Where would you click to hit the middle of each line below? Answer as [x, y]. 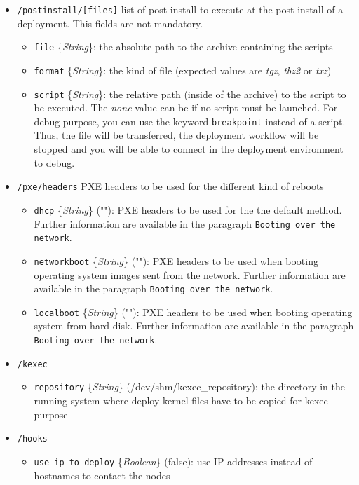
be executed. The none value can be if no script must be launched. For [186, 108]
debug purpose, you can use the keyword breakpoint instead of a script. [190, 121]
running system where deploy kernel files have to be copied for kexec [181, 400]
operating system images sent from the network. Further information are [190, 274]
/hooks [32, 439]
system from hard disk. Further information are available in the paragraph [194, 326]
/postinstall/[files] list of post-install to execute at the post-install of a [180, 9]
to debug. [54, 162]
